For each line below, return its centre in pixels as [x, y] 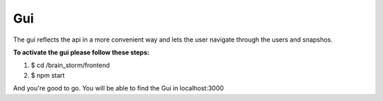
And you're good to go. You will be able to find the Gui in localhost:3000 [118, 88]
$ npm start [48, 75]
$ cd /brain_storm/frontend [70, 65]
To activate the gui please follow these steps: [81, 52]
